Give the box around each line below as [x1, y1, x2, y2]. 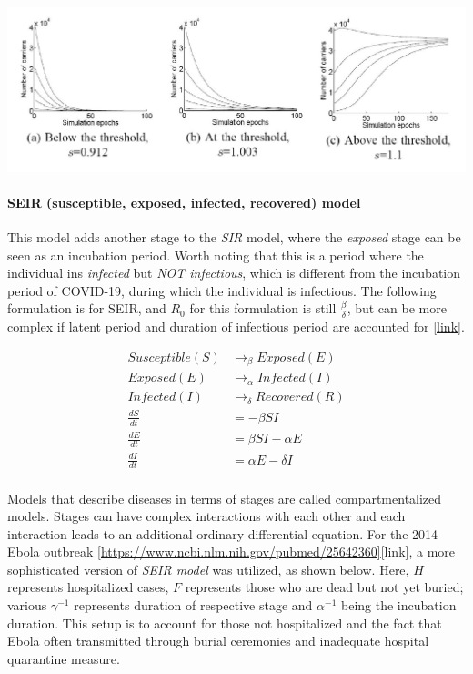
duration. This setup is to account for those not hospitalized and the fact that [7, 613, 442, 632]
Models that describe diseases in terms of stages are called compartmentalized [7, 488, 442, 507]
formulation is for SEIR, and [7, 299, 166, 318]
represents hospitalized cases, [7, 577, 169, 597]
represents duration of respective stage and [74, 596, 313, 615]
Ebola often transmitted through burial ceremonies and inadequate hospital [7, 631, 429, 650]
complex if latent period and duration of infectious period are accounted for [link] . [7, 317, 465, 336]
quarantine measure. [7, 648, 120, 668]
